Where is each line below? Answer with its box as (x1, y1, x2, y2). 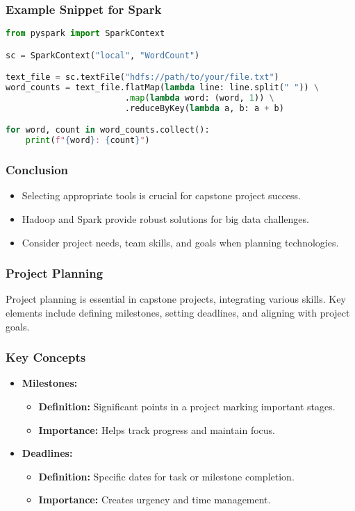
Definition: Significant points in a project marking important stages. (38, 399, 336, 413)
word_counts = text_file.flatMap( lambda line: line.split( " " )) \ (6, 83, 320, 93)
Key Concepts (6, 349, 86, 366)
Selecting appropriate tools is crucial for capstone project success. (22, 188, 301, 203)
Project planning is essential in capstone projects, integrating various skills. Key (6, 292, 346, 306)
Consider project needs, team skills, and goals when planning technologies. (22, 235, 339, 249)
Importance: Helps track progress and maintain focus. (38, 422, 275, 437)
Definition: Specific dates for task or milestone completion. (38, 469, 295, 483)
